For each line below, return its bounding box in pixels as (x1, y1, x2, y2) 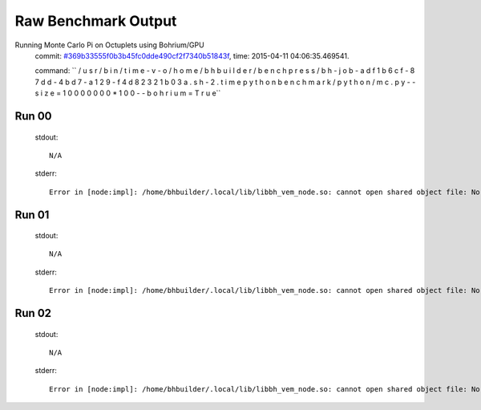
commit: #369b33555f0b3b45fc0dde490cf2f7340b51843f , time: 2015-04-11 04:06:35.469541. (34, 51, 350, 60)
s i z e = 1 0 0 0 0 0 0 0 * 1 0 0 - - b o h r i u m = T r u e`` (34, 88, 221, 98)
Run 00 (14, 109, 52, 123)
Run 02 (14, 306, 52, 320)
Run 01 (14, 208, 50, 221)
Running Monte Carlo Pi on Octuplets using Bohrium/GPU (14, 40, 204, 50)
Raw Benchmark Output (14, 12, 177, 30)
